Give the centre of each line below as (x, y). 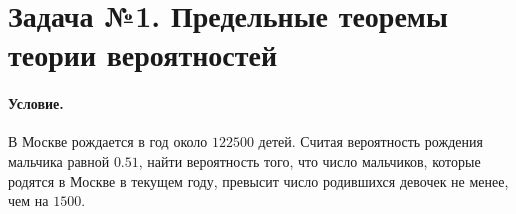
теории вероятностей (143, 54)
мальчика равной (59, 160)
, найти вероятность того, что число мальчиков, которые (309, 160)
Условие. (36, 103)
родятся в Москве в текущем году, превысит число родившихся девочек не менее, (258, 180)
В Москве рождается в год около (108, 141)
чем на (28, 200)
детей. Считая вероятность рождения (370, 141)
